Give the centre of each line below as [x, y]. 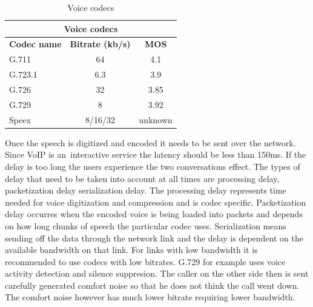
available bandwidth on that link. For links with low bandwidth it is [131, 250]
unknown [156, 119]
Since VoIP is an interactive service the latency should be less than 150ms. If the [156, 154]
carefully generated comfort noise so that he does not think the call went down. [152, 285]
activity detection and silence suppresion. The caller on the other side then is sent [157, 273]
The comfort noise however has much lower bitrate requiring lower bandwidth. [150, 297]
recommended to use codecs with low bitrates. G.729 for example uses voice [145, 261]
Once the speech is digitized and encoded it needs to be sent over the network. [150, 142]
